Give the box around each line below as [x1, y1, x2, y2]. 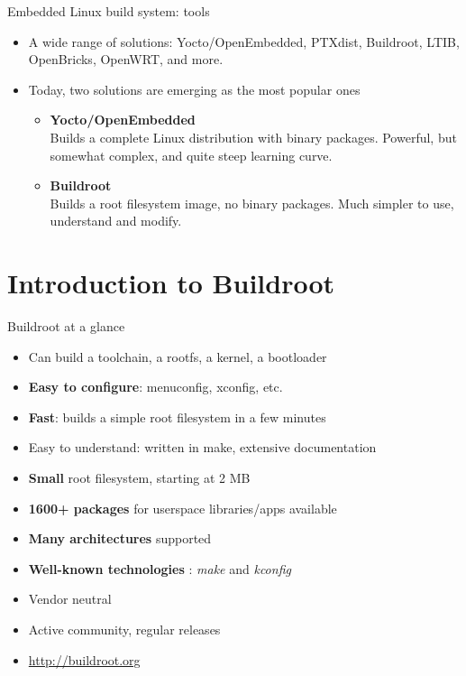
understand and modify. [50, 211, 182, 230]
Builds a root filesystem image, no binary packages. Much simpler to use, [50, 193, 454, 212]
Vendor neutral [28, 589, 112, 608]
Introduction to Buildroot [7, 264, 335, 301]
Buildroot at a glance [7, 317, 125, 336]
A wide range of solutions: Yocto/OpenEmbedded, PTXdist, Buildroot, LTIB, [28, 32, 460, 51]
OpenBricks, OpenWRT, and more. [28, 50, 224, 69]
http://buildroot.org [28, 650, 141, 669]
